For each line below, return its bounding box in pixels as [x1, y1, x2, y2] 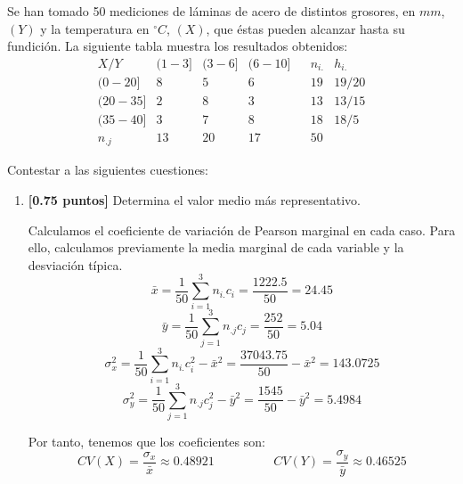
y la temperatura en [40, 19, 150, 37]
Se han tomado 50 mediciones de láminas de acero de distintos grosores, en [7, 2, 416, 20]
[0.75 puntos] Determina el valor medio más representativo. [28, 190, 361, 209]
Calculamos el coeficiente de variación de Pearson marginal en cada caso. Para [28, 220, 456, 239]
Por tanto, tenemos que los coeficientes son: [28, 431, 265, 450]
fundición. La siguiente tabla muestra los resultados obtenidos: [7, 37, 348, 55]
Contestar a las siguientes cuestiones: [7, 160, 209, 179]
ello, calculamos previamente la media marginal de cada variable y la [28, 238, 404, 257]
